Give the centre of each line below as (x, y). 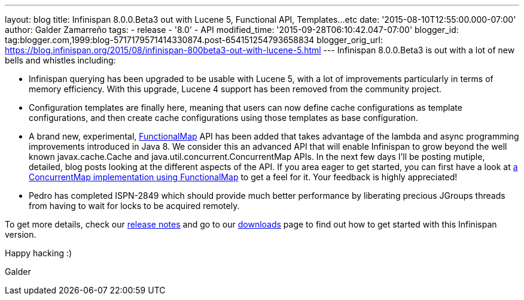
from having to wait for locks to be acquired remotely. (134, 206)
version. (21, 234)
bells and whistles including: (60, 60)
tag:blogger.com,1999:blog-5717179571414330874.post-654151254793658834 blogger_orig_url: (194, 40)
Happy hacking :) (39, 253)
